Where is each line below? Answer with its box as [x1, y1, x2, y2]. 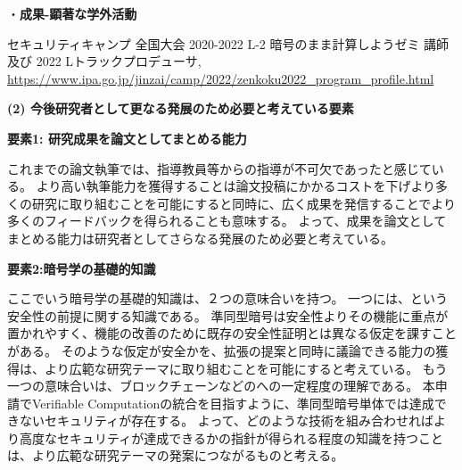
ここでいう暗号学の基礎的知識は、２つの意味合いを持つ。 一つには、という [7, 289, 449, 308]
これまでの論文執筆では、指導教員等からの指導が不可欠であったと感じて [7, 159, 432, 177]
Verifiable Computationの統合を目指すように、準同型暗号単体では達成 [31, 393, 434, 412]
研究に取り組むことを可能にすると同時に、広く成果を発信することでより [31, 194, 457, 212]
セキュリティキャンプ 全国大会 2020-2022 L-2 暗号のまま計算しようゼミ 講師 [7, 34, 450, 53]
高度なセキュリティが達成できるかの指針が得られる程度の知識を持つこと [19, 428, 443, 447]
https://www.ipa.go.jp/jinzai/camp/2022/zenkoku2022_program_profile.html [7, 69, 434, 87]
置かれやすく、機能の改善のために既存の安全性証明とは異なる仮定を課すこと [7, 324, 457, 342]
